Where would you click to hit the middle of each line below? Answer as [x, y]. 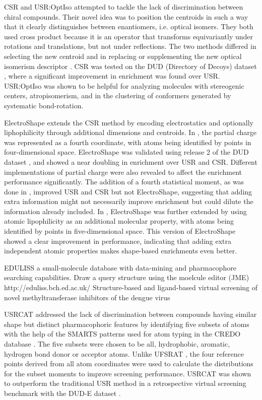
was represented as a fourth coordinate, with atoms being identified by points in [128, 142]
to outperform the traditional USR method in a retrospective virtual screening [125, 383]
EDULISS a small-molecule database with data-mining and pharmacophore [120, 267]
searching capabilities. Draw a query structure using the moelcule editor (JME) [127, 277]
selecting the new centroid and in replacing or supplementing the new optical [123, 56]
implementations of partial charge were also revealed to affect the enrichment [123, 172]
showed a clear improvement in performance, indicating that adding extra [118, 241]
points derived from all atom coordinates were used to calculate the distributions [129, 363]
